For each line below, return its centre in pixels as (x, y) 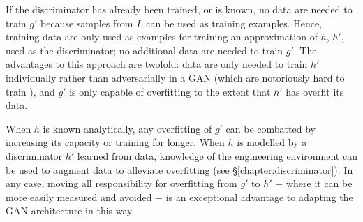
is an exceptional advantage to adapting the (259, 197)
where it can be (319, 183)
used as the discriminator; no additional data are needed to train (145, 50)
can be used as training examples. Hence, (234, 23)
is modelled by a (272, 142)
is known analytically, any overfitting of (127, 128)
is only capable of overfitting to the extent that (170, 91)
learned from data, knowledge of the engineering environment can (217, 155)
